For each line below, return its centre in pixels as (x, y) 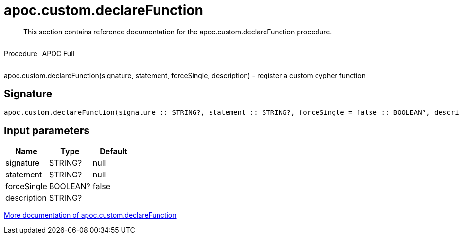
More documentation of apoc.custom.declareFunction (90, 215)
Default (114, 151)
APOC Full (58, 53)
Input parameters (47, 131)
